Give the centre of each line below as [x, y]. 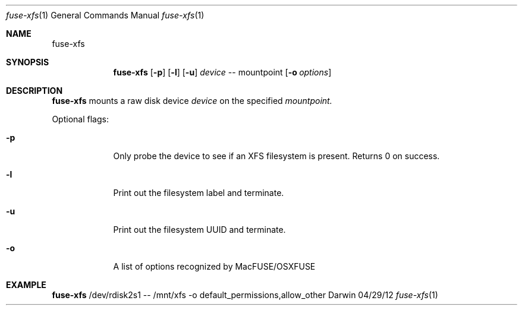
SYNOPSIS [28, 62]
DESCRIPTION [34, 91]
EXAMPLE [26, 285]
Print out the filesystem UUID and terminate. [199, 230]
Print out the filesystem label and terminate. [199, 193]
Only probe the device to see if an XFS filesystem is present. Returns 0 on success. [276, 156]
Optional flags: [80, 119]
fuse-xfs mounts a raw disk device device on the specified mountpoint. [192, 101]
